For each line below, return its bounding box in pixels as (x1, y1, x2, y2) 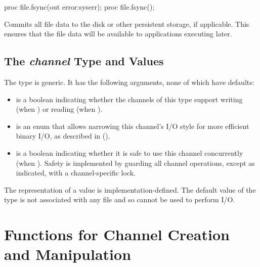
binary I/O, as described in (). (16, 130, 110, 141)
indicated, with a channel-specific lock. (16, 167, 136, 178)
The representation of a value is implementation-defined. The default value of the (4, 184, 256, 195)
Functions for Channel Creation (4, 224, 230, 245)
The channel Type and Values (4, 53, 164, 69)
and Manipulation (4, 244, 132, 264)
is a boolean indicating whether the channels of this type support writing (16, 94, 243, 104)
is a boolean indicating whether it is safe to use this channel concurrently (16, 147, 243, 158)
